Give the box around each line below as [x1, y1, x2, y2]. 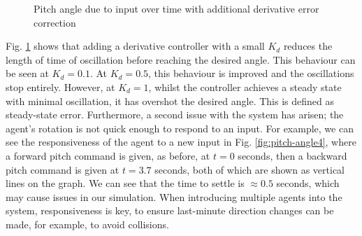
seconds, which [276, 176, 340, 190]
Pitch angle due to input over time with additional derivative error [34, 1, 319, 15]
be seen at [6, 66, 49, 81]
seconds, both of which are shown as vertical [154, 162, 345, 176]
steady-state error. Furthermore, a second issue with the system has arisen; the [6, 107, 344, 122]
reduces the [283, 39, 333, 53]
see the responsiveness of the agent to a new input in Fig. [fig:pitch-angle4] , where [6, 134, 356, 149]
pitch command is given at [6, 162, 120, 176]
